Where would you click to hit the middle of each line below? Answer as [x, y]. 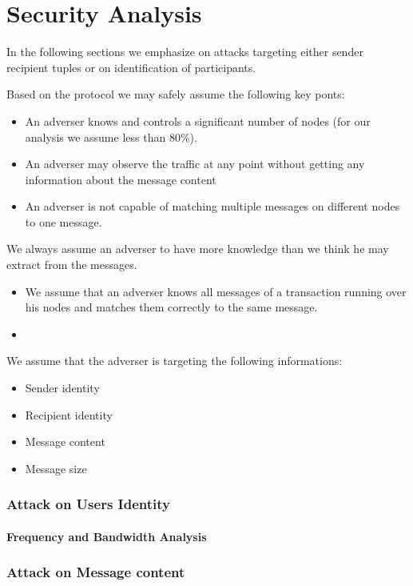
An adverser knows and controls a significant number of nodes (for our [198, 120]
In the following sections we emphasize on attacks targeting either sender [185, 52]
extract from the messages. [72, 265]
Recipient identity [69, 414]
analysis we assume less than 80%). [111, 136]
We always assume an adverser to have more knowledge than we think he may [198, 249]
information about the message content [121, 179]
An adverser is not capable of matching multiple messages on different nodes [212, 206]
